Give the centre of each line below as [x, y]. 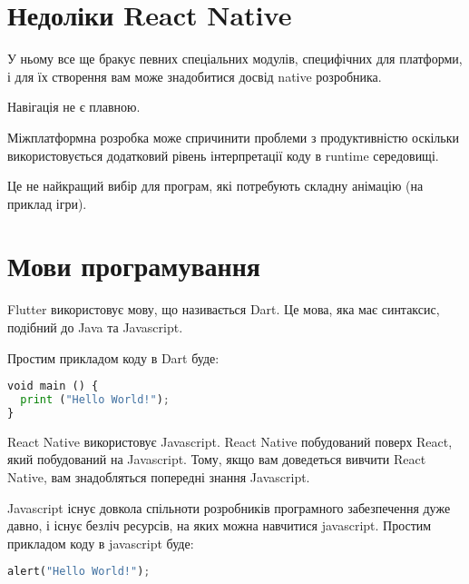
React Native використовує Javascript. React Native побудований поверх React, [230, 441]
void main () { [53, 386]
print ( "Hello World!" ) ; [95, 400]
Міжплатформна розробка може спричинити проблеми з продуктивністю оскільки [234, 137]
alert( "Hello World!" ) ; [79, 572]
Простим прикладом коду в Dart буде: [113, 357]
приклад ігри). [47, 203]
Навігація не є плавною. [74, 107]
